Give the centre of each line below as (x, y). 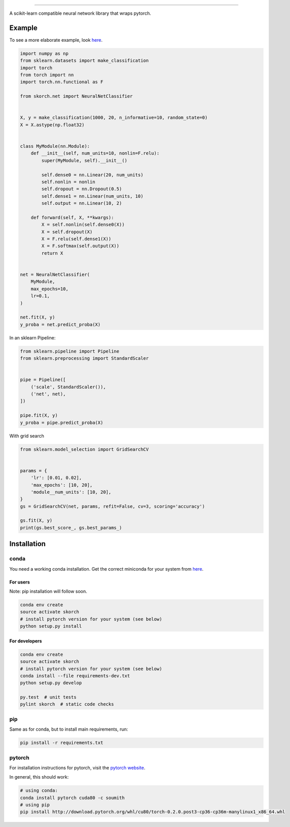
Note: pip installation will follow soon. (48, 592)
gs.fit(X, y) (36, 521)
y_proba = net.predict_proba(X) (60, 324)
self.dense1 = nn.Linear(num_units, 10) (92, 196)
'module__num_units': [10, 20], (71, 492)
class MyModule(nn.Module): (55, 146)
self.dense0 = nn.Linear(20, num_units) (92, 175)
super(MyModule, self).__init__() (84, 160)
